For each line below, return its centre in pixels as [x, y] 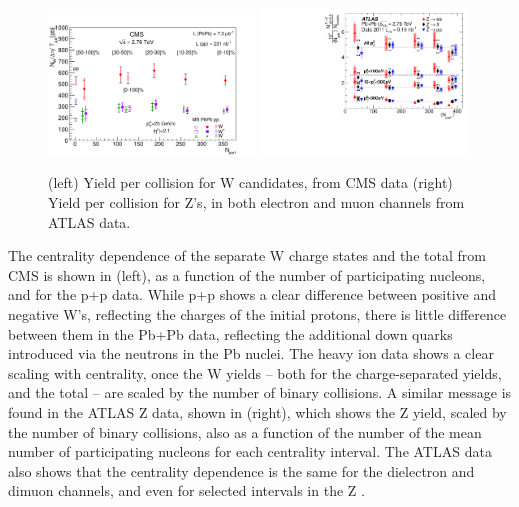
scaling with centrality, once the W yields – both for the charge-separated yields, [255, 372]
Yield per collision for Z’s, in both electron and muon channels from [256, 202]
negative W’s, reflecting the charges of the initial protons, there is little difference [257, 313]
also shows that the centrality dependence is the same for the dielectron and [241, 470]
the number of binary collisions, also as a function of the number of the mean [245, 431]
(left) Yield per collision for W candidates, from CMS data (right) [250, 182]
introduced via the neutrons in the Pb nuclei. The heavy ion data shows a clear [251, 353]
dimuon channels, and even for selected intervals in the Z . [186, 490]
